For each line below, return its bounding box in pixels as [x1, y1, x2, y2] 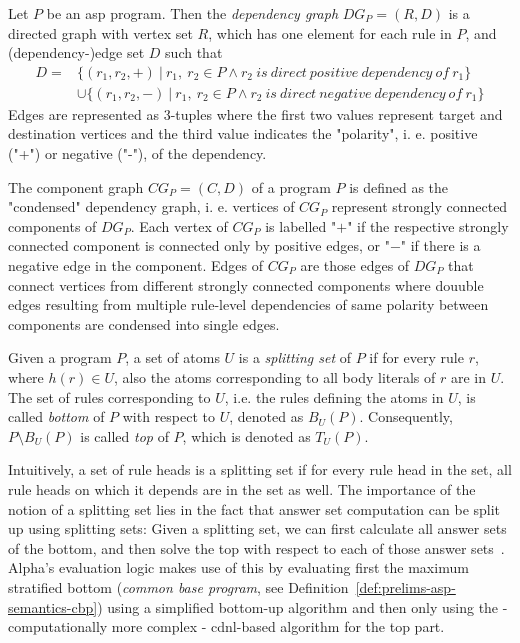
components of [8, 215, 97, 236]
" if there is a [400, 235, 481, 256]
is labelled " [265, 215, 337, 236]
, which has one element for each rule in [208, 22, 452, 43]
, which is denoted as [182, 425, 311, 446]
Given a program [8, 347, 112, 368]
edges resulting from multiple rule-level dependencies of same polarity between [8, 294, 489, 315]
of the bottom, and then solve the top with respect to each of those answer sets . [8, 537, 505, 558]
